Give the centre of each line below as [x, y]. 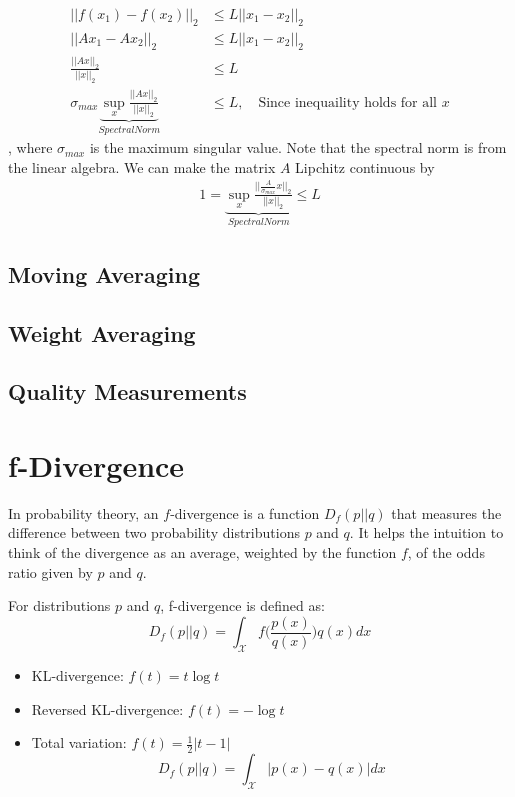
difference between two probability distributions [154, 532]
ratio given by [50, 571]
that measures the [446, 512]
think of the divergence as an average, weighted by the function [202, 552]
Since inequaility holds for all [348, 102]
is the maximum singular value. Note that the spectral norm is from [298, 147]
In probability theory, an [83, 512]
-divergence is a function [245, 512]
